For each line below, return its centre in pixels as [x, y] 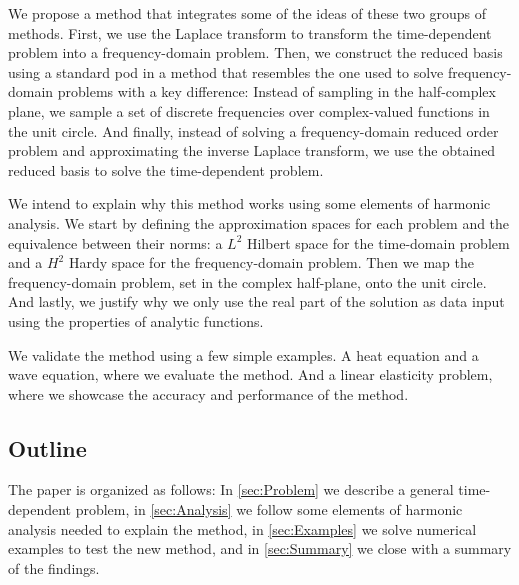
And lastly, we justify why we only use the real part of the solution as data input [256, 301]
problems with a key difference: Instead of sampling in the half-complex [276, 91]
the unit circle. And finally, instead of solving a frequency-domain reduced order [253, 130]
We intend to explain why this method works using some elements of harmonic [249, 203]
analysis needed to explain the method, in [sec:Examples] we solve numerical [242, 528]
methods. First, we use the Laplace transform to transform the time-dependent [250, 32]
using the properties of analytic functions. [136, 320]
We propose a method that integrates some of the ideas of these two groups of [247, 13]
